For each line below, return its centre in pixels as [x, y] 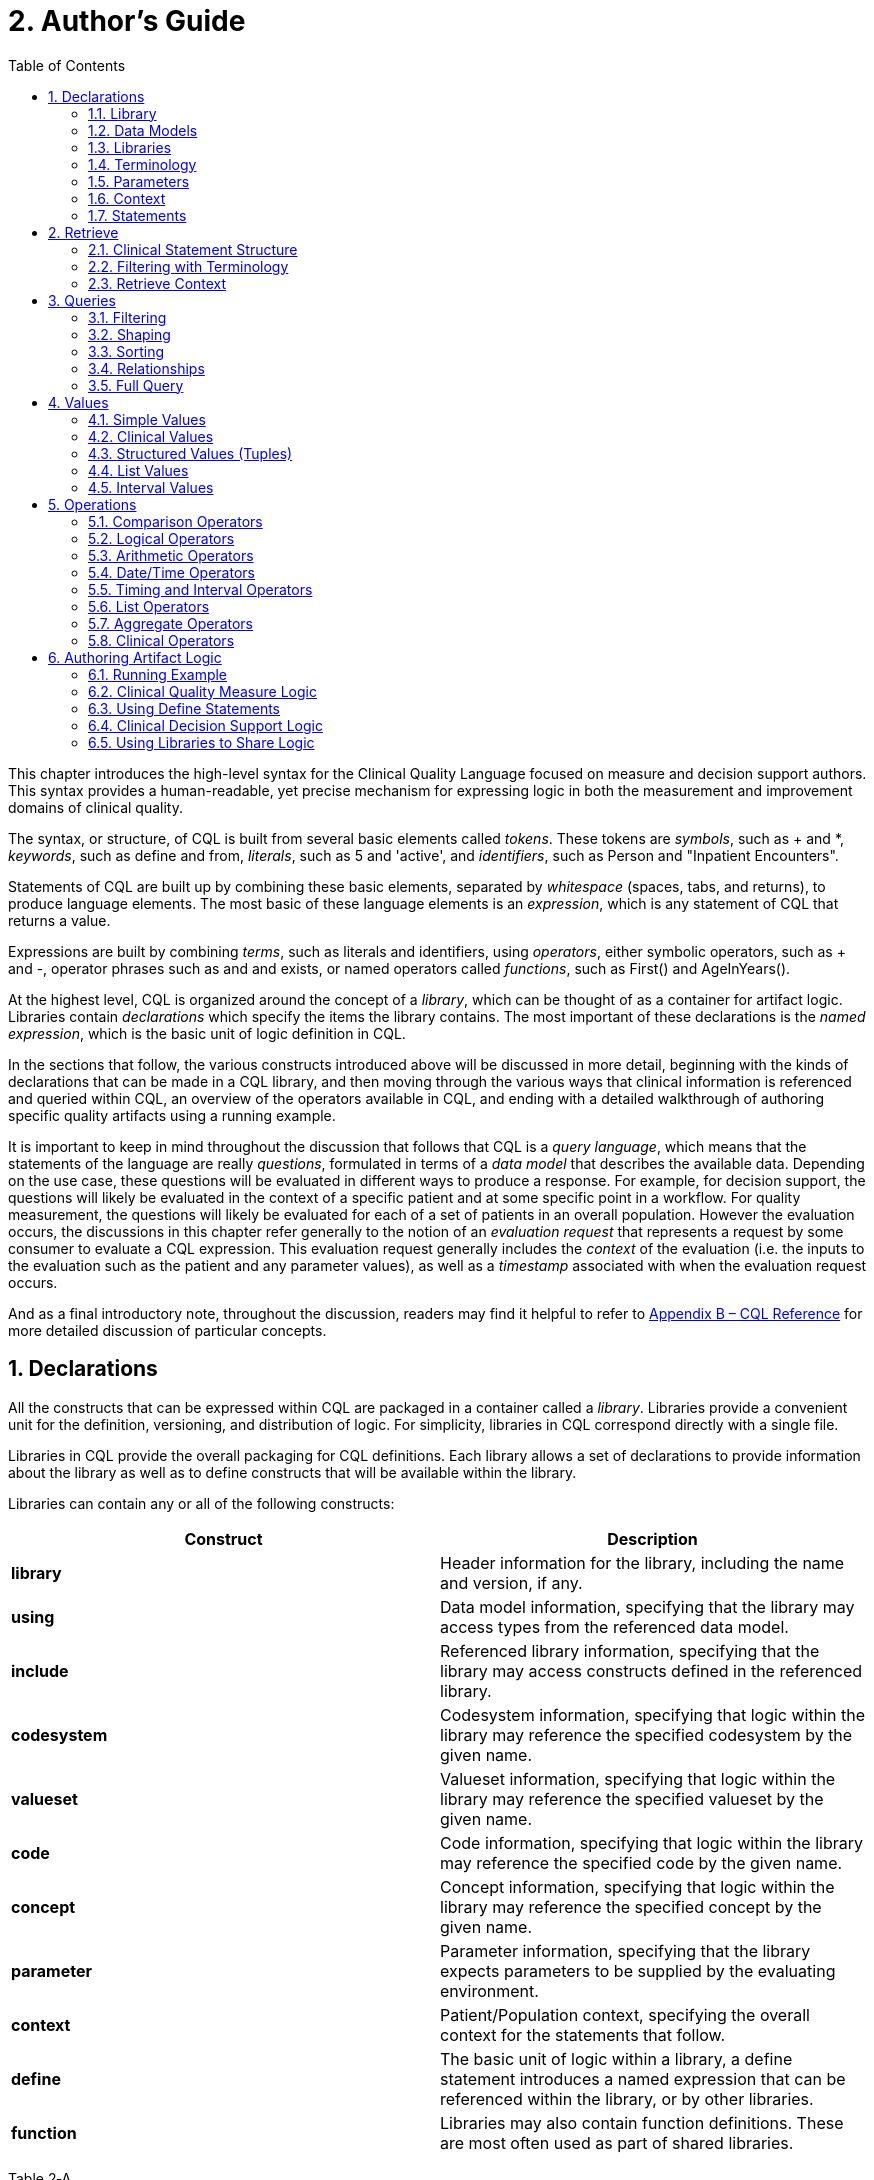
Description [652, 1538]
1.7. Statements [137, 215]
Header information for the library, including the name [642, 1562]
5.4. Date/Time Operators [171, 572]
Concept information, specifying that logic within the [637, 1886]
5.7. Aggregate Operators [170, 623]
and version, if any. [511, 1582]
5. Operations [92, 504]
